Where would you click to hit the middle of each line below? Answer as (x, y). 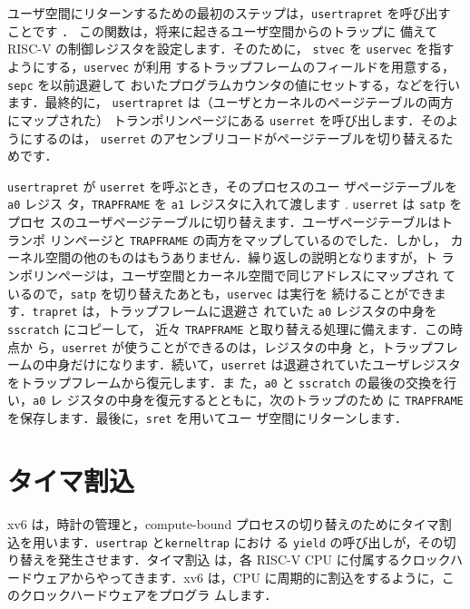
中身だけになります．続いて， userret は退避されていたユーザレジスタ (253, 364)
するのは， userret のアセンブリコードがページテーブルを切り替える (237, 138)
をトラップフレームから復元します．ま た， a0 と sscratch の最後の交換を (226, 382)
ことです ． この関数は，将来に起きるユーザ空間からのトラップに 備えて (223, 30)
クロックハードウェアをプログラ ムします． (148, 595)
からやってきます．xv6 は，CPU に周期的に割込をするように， (256, 577)
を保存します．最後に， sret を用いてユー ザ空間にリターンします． (208, 418)
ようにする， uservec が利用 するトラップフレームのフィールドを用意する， (231, 66)
